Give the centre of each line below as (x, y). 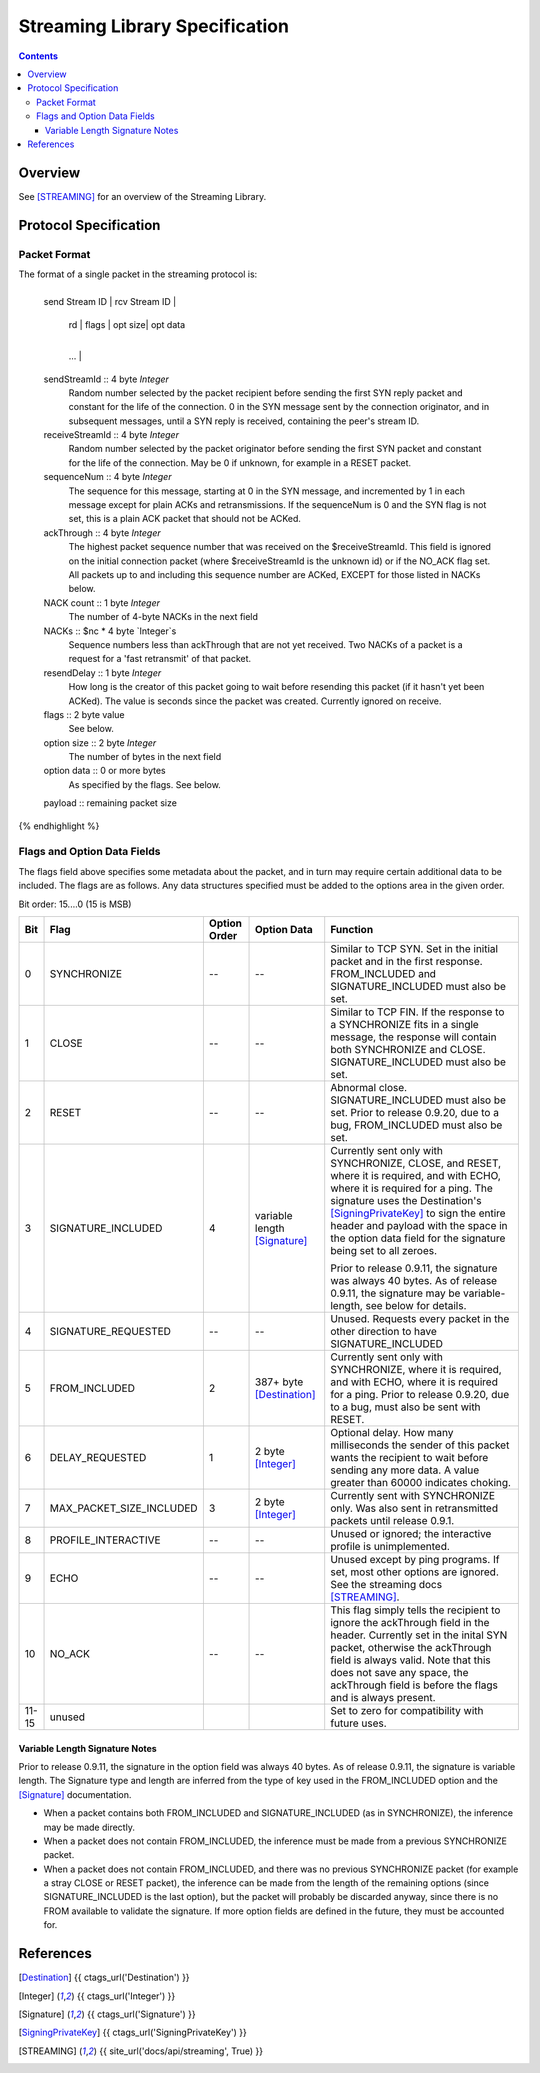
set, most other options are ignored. (415, 1572)
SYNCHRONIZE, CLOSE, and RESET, (416, 1163)
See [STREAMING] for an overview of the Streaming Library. (142, 196)
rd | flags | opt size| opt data (127, 324)
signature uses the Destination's (406, 1200)
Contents (38, 56)
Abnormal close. (369, 1087)
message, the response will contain (413, 1037)
